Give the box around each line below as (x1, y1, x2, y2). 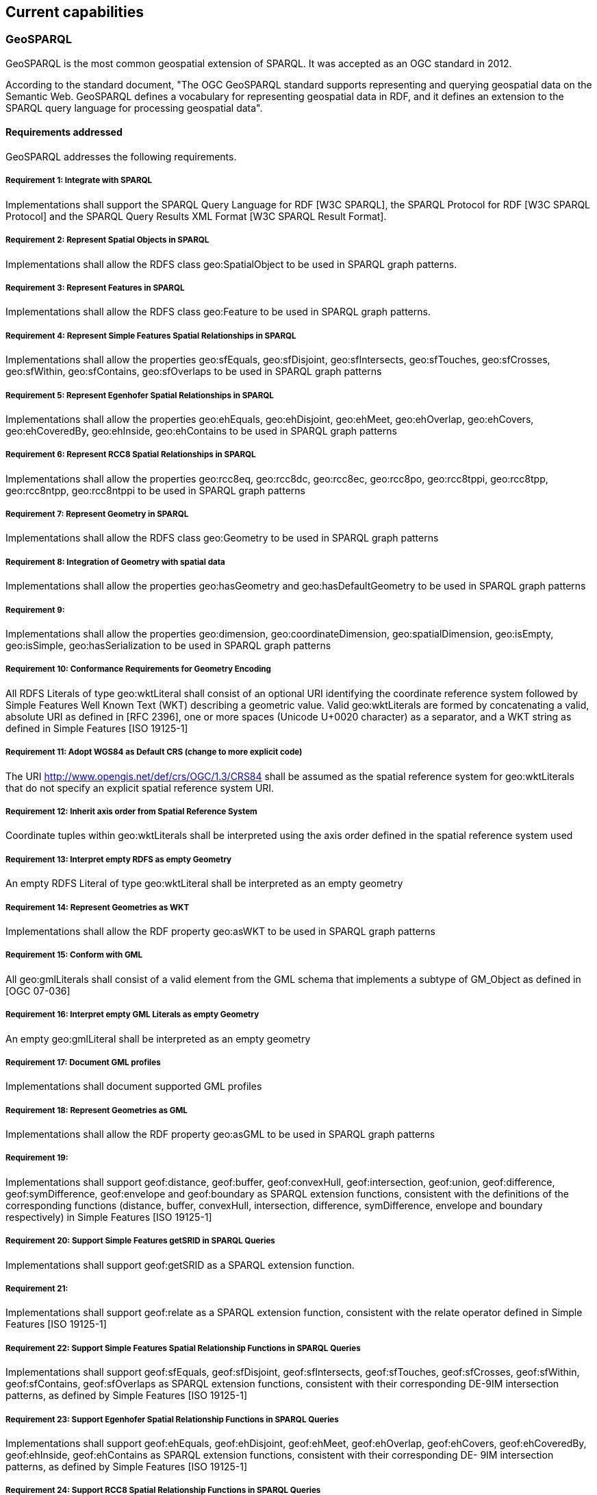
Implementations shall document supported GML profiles (5, 1080, 262, 1093)
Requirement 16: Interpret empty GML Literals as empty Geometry (5, 1010, 259, 1020)
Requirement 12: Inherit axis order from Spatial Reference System (5, 807, 257, 816)
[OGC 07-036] (5, 984, 71, 997)
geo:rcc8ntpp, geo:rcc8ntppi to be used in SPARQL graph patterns (5, 484, 305, 496)
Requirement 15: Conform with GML (5, 950, 142, 960)
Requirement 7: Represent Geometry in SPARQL (5, 509, 189, 520)
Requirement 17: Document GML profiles (5, 1057, 161, 1067)
